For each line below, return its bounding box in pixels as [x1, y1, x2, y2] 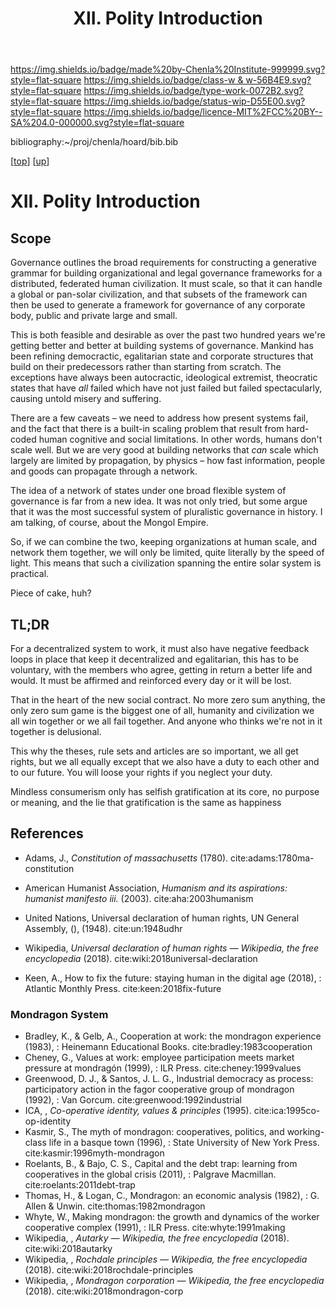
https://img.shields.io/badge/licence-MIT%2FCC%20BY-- [83, 106, 323, 118]
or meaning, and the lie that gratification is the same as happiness [10, 797, 282, 808]
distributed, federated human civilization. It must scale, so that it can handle [10, 278, 323, 290]
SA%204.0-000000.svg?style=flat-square [10, 117, 185, 129]
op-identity [24, 1115, 72, 1127]
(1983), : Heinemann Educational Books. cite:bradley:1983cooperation [24, 1041, 313, 1053]
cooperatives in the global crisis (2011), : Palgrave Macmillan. [24, 1168, 277, 1181]
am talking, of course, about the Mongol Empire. [10, 517, 209, 529]
